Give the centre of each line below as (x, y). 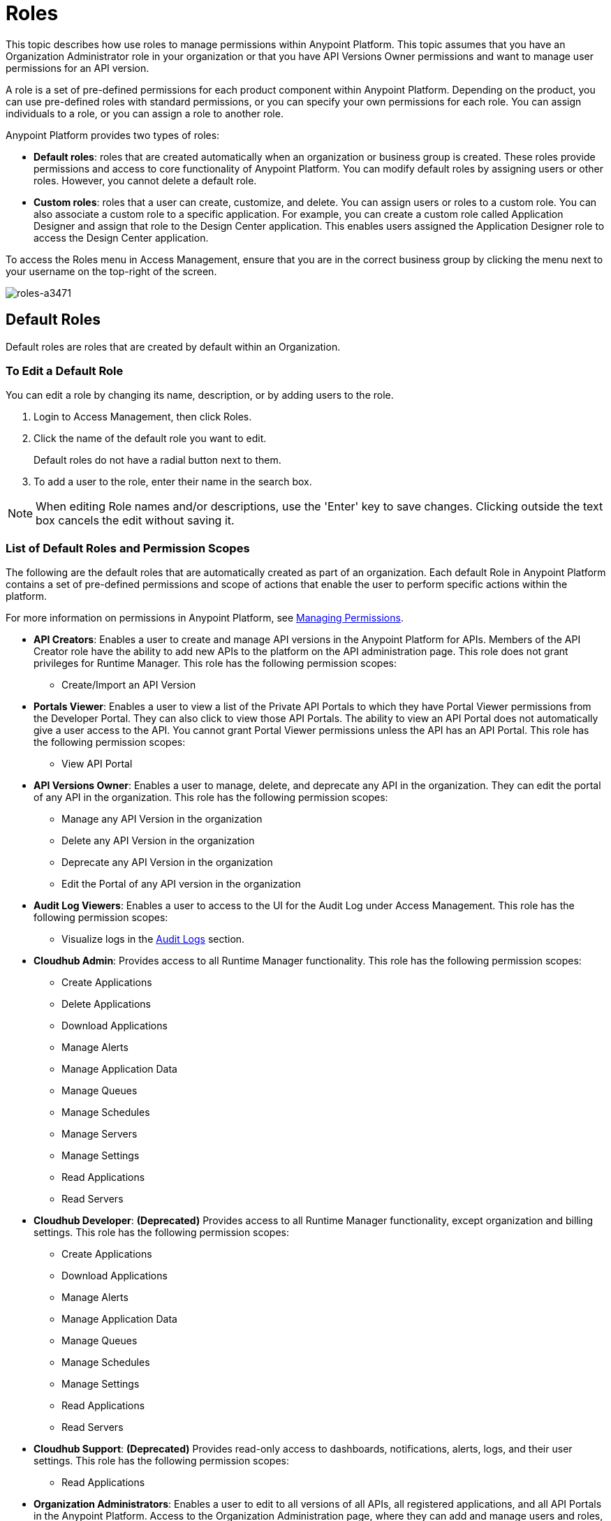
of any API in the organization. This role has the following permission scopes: (211, 798)
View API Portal (97, 764)
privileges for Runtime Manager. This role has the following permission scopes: (215, 663)
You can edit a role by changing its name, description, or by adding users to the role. (200, 395)
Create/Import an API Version (129, 685)
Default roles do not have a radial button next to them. (157, 460)
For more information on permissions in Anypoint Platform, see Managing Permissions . (205, 618)
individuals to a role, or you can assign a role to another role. (145, 113)
